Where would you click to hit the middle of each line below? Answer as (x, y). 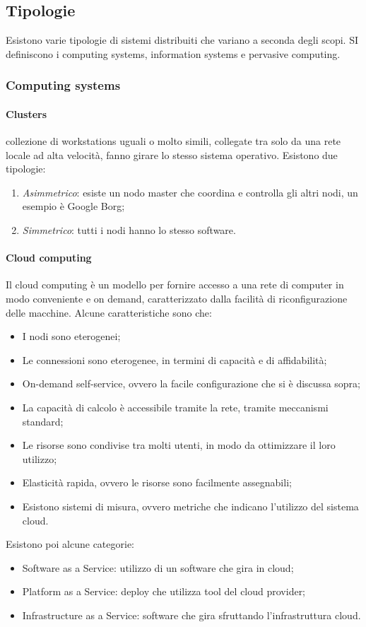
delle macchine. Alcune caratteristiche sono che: (109, 312)
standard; (43, 421)
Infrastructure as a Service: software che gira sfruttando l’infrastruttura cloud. (191, 615)
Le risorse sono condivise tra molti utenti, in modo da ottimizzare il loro (179, 445)
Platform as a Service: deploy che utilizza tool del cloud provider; (164, 591)
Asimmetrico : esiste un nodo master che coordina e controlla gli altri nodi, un (190, 192)
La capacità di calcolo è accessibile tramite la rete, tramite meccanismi (175, 407)
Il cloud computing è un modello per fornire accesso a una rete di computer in (175, 285)
